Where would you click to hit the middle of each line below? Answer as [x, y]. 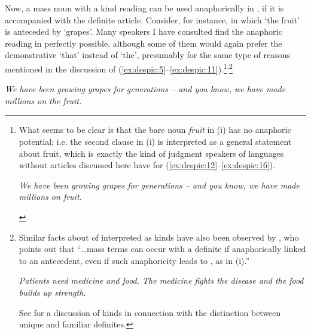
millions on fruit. [50, 197]
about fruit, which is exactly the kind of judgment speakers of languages [151, 153]
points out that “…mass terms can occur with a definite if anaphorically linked [162, 249]
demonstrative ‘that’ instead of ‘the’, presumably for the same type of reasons [148, 55]
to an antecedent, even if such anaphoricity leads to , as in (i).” [134, 260]
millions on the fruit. [43, 100]
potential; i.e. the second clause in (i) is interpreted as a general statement [155, 141]
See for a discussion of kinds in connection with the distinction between [150, 312]
